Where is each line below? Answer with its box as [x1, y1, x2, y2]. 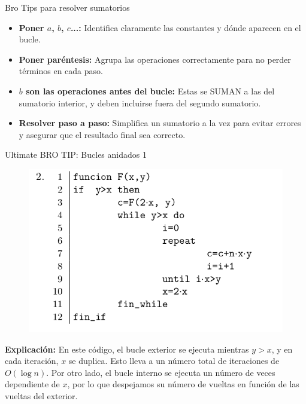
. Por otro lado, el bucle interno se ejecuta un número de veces [46, 366, 275, 378]
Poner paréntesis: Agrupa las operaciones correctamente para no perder [19, 53, 291, 65]
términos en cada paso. [19, 65, 103, 77]
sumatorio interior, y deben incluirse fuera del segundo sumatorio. [19, 96, 261, 109]
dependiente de [5, 378, 60, 390]
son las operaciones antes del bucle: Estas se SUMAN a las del [26, 84, 275, 97]
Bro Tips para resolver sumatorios [5, 1, 130, 13]
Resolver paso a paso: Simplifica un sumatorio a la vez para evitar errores [19, 117, 301, 129]
